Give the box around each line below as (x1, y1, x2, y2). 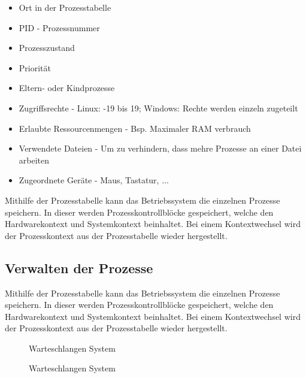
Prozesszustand (19, 41, 75, 54)
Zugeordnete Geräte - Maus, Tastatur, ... (19, 174, 169, 186)
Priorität (19, 61, 51, 74)
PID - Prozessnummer (19, 21, 100, 34)
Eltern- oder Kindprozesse (19, 81, 115, 94)
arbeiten (19, 153, 50, 166)
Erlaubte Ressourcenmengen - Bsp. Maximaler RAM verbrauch (19, 122, 251, 134)
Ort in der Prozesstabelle (19, 1, 111, 13)
